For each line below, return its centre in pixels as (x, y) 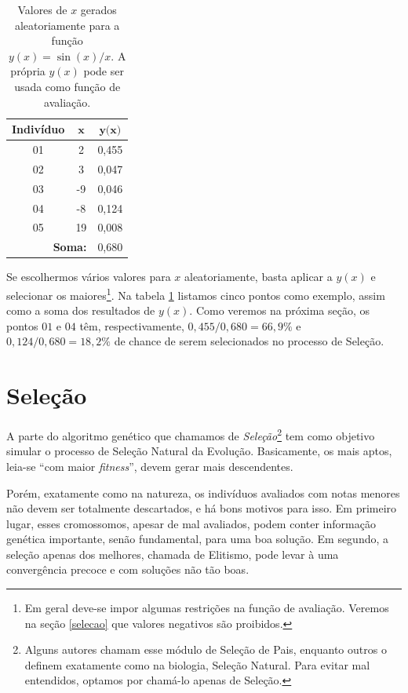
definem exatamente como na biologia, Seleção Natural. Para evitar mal (197, 664)
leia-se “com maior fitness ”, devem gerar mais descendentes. (150, 466)
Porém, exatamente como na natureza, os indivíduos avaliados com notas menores (203, 492)
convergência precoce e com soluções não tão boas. (128, 569)
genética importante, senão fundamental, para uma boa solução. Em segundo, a (198, 539)
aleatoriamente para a (67, 25)
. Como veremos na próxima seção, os (280, 310)
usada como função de (67, 86)
